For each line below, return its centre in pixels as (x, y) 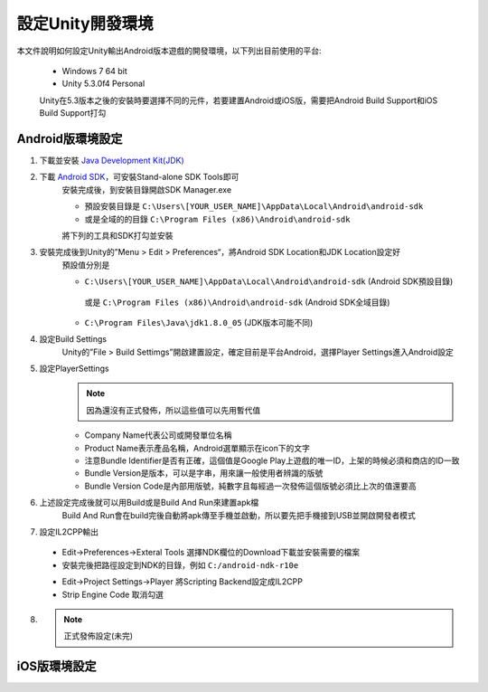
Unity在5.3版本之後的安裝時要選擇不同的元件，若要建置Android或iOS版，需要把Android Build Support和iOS (239, 100)
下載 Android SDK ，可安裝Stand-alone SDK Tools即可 (139, 177)
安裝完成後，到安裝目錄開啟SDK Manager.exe (147, 189)
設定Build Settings (73, 339)
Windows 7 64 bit (95, 71)
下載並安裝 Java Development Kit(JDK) (112, 161)
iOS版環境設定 (56, 666)
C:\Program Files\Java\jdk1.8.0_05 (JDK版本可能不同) (199, 322)
